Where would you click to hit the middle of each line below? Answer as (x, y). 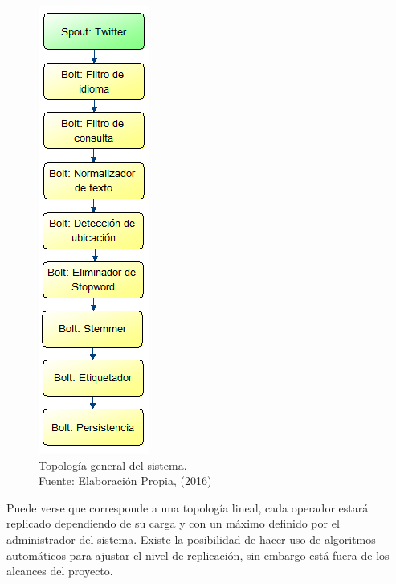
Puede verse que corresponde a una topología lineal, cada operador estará (188, 507)
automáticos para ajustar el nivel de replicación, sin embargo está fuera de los (198, 555)
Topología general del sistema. (113, 465)
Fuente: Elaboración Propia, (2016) (125, 481)
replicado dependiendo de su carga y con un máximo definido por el (173, 523)
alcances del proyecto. (60, 571)
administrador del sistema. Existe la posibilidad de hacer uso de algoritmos (191, 539)
